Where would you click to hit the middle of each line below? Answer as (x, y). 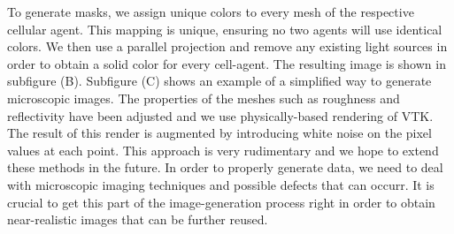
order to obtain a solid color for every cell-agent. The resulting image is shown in (227, 63)
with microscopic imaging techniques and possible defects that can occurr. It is (221, 184)
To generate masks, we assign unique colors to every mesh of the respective (211, 11)
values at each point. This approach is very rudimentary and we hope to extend (223, 150)
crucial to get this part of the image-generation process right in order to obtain (221, 202)
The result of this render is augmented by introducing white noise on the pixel (219, 133)
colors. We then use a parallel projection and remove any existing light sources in (227, 46)
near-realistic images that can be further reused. (138, 219)
